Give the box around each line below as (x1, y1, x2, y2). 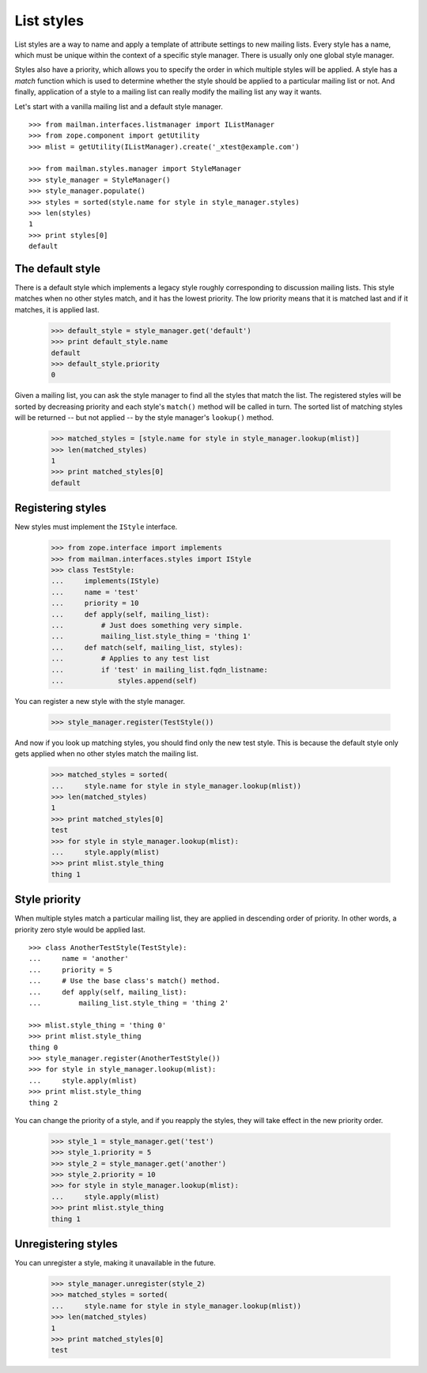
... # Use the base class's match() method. (28, 977, 221, 985)
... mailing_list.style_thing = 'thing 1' (51, 632, 252, 641)
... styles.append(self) (51, 676, 198, 685)
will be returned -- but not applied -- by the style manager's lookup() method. (14, 413, 274, 422)
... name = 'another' (28, 954, 130, 963)
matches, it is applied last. (14, 304, 100, 314)
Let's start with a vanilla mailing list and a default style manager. (14, 101, 223, 111)
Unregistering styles (14, 1238, 118, 1251)
